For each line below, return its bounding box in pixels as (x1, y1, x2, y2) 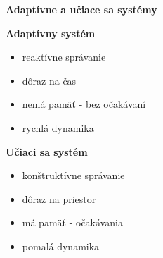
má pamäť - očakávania (22, 215, 123, 230)
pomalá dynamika (22, 238, 100, 253)
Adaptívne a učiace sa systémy (6, 2, 157, 16)
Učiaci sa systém (6, 144, 88, 159)
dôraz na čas (22, 73, 77, 87)
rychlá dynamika (22, 120, 94, 135)
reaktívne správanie (22, 49, 106, 64)
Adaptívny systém (6, 25, 96, 40)
